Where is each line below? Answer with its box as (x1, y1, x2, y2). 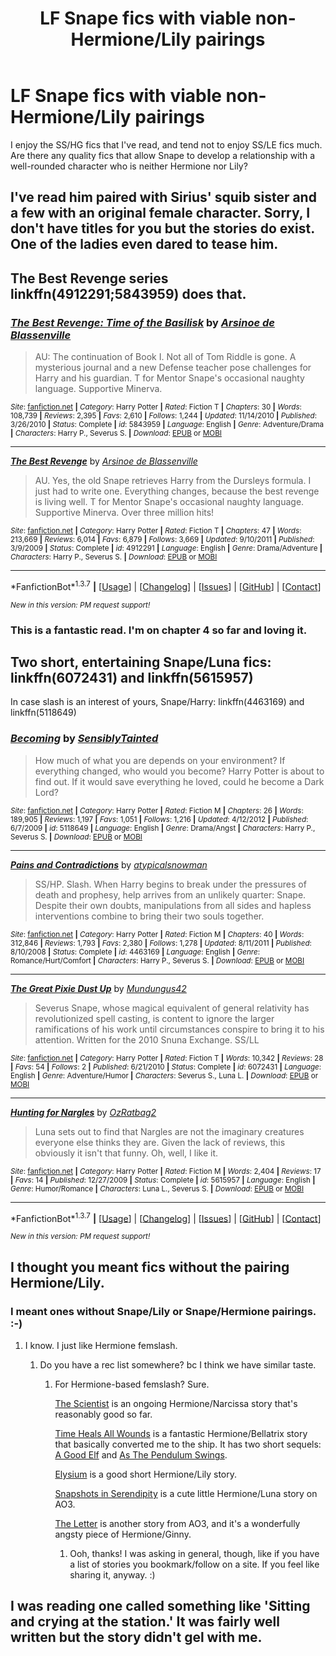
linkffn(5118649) (10, 707, 77, 719)
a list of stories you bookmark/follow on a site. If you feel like (69, 1558, 320, 1571)
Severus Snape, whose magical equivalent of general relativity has (34, 1002, 310, 1014)
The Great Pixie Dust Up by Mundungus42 (10, 982, 187, 994)
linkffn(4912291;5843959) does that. (10, 285, 247, 302)
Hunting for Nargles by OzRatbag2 (10, 1106, 157, 1118)
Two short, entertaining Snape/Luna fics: (10, 653, 272, 671)
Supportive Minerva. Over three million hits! (34, 507, 215, 519)
